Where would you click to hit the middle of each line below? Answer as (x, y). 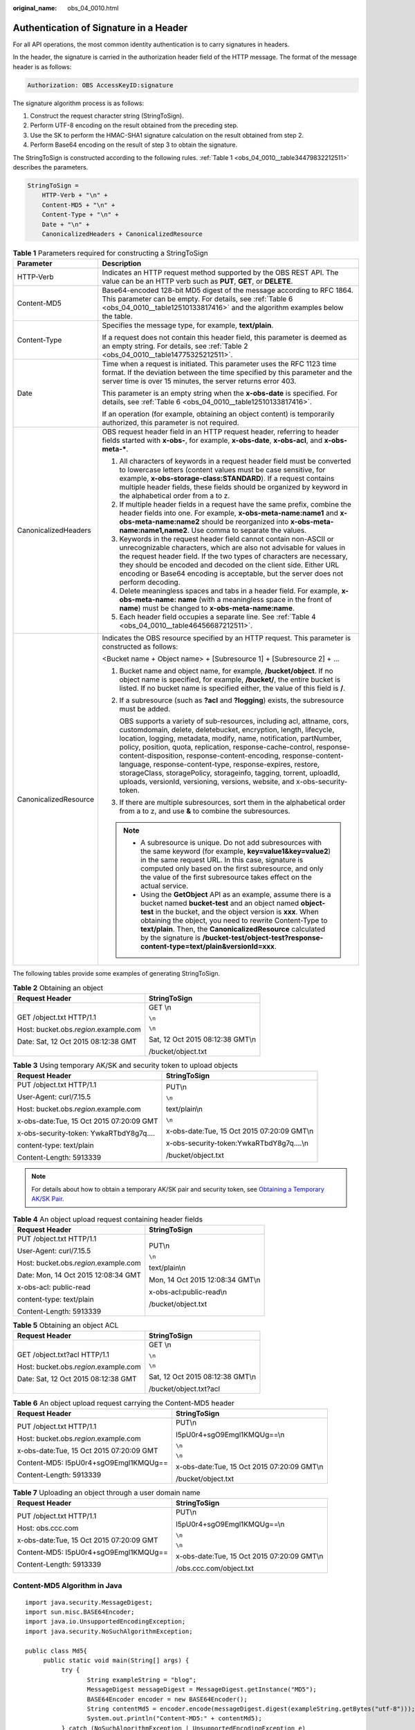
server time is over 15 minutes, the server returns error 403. (199, 381)
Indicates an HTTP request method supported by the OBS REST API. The (220, 273)
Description (122, 264)
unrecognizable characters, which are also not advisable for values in (232, 548)
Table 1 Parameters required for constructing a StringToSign (110, 253)
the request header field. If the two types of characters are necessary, (234, 556)
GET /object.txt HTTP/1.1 (57, 1017)
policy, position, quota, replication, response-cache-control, (217, 747)
